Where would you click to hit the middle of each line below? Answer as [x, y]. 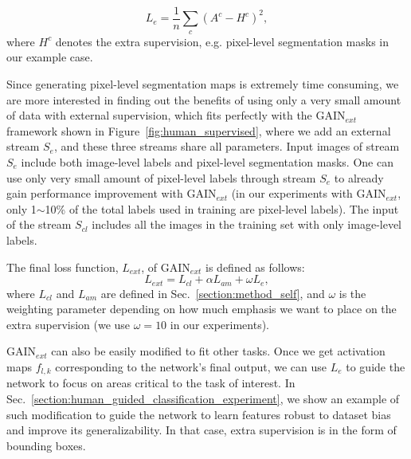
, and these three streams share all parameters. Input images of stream [227, 146]
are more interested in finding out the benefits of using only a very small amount [204, 99]
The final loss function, [63, 267]
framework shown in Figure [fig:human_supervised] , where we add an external [199, 130]
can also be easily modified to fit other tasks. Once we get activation [218, 351]
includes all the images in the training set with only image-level [247, 224]
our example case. [50, 57]
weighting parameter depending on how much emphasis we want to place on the [202, 309]
